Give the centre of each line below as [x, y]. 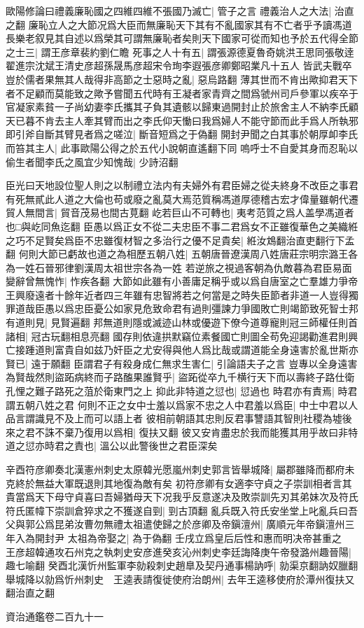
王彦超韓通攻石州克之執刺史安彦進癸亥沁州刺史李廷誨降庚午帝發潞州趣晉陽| [178, 551]
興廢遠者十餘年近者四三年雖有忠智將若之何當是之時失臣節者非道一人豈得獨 [187, 294]
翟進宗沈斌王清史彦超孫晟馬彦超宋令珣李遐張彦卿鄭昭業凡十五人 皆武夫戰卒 [179, 65]
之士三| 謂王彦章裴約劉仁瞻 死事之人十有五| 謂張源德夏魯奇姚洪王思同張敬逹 [180, 51]
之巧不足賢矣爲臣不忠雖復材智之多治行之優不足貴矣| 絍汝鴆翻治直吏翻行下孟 [180, 240]
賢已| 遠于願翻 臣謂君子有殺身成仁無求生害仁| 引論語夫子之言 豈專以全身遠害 [182, 363]
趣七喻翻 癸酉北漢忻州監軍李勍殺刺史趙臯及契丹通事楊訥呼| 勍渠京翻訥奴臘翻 [182, 565]
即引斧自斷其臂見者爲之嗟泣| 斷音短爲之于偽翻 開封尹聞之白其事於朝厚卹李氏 [182, 134]
